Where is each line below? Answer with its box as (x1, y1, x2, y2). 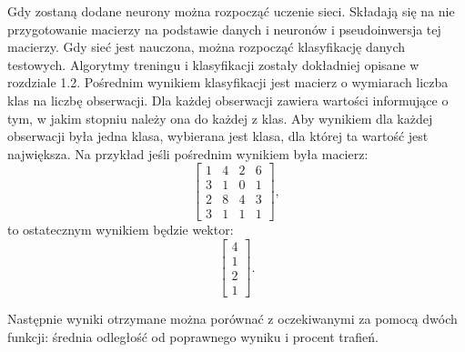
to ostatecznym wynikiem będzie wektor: (7, 220, 234, 239)
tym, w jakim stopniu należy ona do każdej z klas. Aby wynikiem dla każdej (7, 108, 433, 127)
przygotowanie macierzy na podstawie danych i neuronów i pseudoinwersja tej (7, 19, 441, 38)
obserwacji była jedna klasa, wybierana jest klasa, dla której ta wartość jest (7, 126, 429, 146)
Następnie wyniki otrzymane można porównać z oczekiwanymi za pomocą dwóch (7, 309, 458, 328)
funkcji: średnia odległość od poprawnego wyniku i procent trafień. (7, 327, 379, 346)
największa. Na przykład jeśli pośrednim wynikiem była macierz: (7, 144, 369, 163)
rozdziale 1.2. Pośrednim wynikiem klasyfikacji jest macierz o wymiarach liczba (7, 73, 449, 92)
